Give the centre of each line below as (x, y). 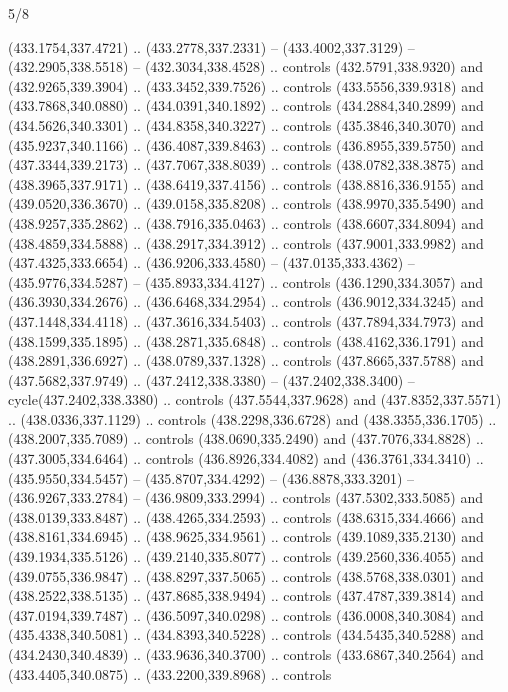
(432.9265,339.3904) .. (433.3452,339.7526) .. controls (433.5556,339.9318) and (246, 85)
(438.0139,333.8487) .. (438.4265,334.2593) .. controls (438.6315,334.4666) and (246, 516)
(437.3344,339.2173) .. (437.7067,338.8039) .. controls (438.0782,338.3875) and (246, 164)
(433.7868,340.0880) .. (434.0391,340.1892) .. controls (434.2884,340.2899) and (246, 105)
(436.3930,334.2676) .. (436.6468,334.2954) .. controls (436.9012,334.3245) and (246, 301)
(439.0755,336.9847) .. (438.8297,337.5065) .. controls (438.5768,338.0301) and (246, 575)
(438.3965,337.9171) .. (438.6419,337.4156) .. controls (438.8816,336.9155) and (246, 183)
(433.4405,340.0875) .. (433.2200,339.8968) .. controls (170, 673)
